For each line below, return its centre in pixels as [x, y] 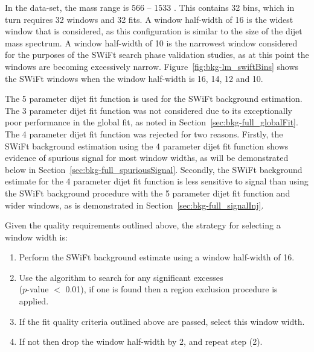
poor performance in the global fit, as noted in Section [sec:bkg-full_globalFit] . [152, 122]
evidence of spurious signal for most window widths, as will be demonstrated [147, 158]
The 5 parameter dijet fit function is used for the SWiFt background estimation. [154, 99]
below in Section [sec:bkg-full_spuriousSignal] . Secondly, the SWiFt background [154, 169]
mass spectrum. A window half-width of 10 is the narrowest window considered [151, 42]
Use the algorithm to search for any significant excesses [121, 277]
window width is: [36, 237]
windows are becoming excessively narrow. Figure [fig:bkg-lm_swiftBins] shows [152, 66]
